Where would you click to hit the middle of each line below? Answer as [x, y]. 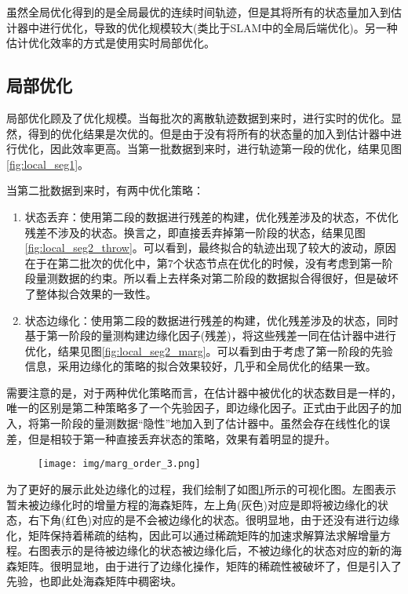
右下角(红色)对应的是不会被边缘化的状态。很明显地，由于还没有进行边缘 [213, 520]
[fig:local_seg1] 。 [48, 164]
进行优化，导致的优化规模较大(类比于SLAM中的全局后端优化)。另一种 [218, 27]
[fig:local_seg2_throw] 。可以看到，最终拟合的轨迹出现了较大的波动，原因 [210, 248]
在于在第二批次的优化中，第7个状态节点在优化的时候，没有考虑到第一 [203, 262]
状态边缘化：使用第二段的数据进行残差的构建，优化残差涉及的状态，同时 [211, 320]
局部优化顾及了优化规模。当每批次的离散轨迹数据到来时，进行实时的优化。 [199, 117]
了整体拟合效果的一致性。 [91, 293]
